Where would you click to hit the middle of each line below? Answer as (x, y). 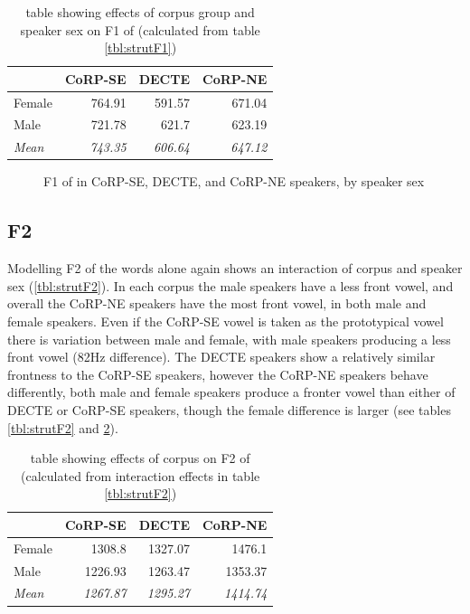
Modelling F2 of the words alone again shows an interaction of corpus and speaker (235, 268)
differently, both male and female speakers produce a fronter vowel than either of (231, 392)
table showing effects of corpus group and (140, 12)
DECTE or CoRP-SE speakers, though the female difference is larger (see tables (229, 409)
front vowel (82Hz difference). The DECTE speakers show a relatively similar (221, 357)
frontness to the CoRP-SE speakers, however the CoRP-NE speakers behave (218, 374)
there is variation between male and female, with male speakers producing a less (229, 339)
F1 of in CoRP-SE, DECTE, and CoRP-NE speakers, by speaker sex (234, 181)
